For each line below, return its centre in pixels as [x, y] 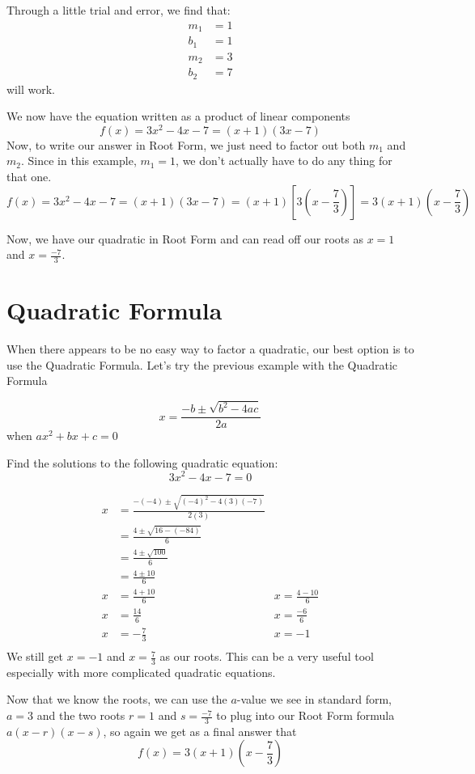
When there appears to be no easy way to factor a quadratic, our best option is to [210, 349]
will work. [31, 89]
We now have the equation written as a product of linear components [178, 116]
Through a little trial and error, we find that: [119, 10]
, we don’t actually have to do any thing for [284, 161]
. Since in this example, [78, 161]
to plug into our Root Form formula [305, 715]
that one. [29, 176]
